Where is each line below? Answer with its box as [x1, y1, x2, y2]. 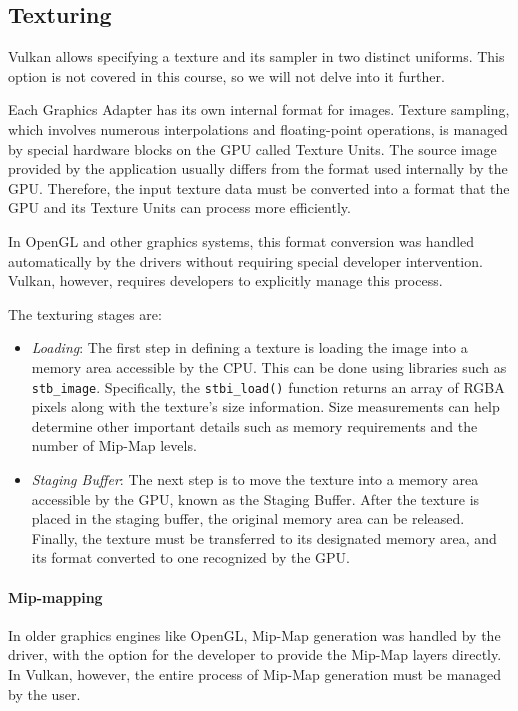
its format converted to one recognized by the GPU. [31, 547, 350, 568]
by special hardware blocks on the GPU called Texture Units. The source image [8, 138, 497, 159]
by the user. [8, 683, 81, 704]
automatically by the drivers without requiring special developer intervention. [8, 250, 483, 271]
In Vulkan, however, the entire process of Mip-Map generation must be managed [8, 663, 502, 684]
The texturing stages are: [8, 303, 162, 324]
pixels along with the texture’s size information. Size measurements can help [31, 396, 500, 417]
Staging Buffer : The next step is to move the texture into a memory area [31, 468, 479, 489]
